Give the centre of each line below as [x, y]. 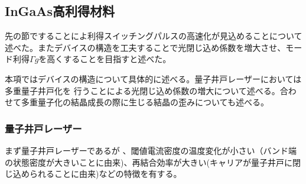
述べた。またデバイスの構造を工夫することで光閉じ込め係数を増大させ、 [145, 47]
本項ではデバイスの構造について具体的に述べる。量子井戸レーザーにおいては [153, 78]
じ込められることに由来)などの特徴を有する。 [93, 174]
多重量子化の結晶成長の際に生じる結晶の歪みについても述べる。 [145, 102]
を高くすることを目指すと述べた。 [105, 59]
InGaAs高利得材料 [60, 11]
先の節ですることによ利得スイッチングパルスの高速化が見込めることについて [154, 36]
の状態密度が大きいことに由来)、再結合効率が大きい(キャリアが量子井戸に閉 [153, 162]
